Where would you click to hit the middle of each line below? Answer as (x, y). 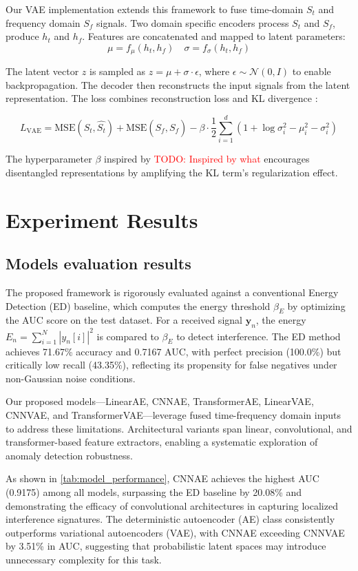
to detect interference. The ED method (259, 336)
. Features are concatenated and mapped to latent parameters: (214, 36)
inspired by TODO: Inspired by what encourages (207, 159)
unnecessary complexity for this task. (84, 559)
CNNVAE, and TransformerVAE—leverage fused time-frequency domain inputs (173, 414)
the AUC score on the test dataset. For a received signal (124, 320)
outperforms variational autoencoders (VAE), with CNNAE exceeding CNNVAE (175, 532)
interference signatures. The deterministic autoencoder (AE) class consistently (170, 519)
